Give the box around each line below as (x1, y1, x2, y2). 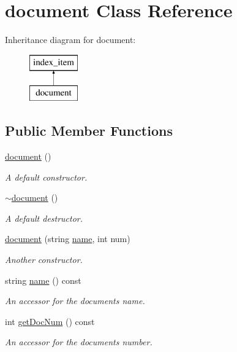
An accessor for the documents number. (5, 335, 152, 348)
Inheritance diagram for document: (5, 33, 136, 46)
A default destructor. (5, 211, 83, 224)
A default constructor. (5, 170, 88, 183)
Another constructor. (5, 253, 83, 266)
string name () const (5, 273, 81, 286)
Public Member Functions (5, 121, 173, 140)
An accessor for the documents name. (5, 294, 145, 307)
